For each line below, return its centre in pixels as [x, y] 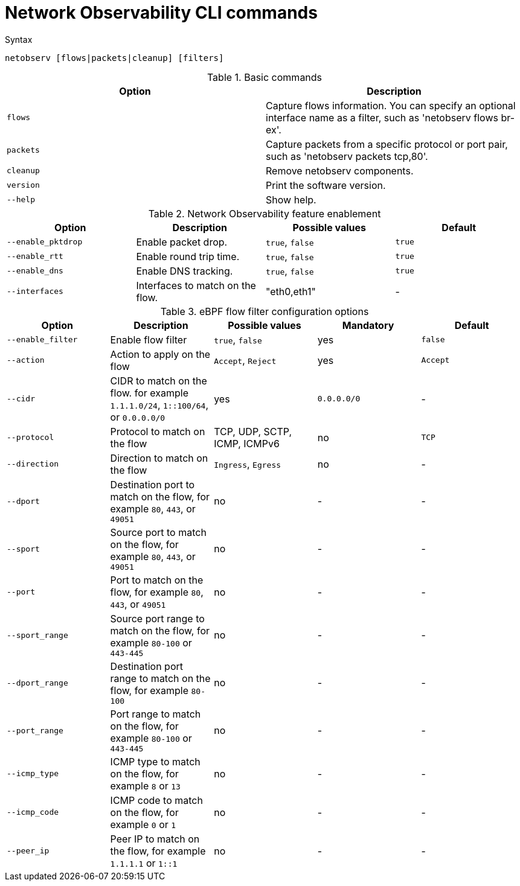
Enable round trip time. [188, 256]
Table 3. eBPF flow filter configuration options [265, 311]
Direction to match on [159, 458]
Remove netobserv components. [340, 171]
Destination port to [152, 484]
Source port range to [157, 618]
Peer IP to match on [155, 839]
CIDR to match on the [159, 381]
